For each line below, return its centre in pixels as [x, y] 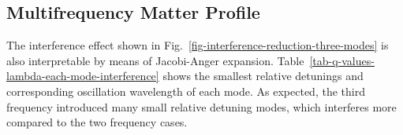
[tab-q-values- [342, 60]
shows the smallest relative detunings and [263, 76]
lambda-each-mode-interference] [83, 76]
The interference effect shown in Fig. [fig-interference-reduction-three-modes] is [198, 45]
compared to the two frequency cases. [97, 122]
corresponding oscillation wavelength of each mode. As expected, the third [186, 91]
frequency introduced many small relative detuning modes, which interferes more [201, 106]
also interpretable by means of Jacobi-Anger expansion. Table [155, 60]
